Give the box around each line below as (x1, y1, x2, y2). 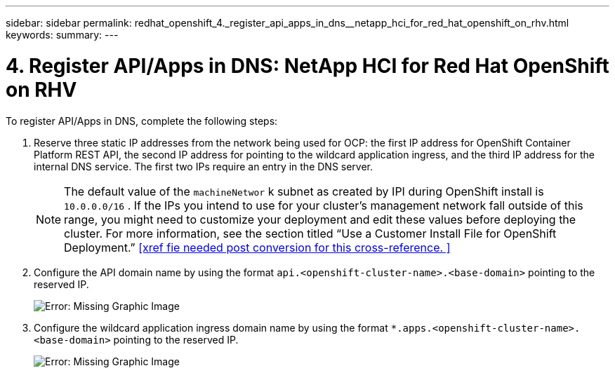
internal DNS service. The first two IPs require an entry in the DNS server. (34, 160, 373, 172)
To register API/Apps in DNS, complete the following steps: (6, 114, 278, 127)
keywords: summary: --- (6, 29, 119, 41)
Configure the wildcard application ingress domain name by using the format (34, 321, 388, 334)
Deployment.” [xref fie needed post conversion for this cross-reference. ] (64, 240, 451, 255)
